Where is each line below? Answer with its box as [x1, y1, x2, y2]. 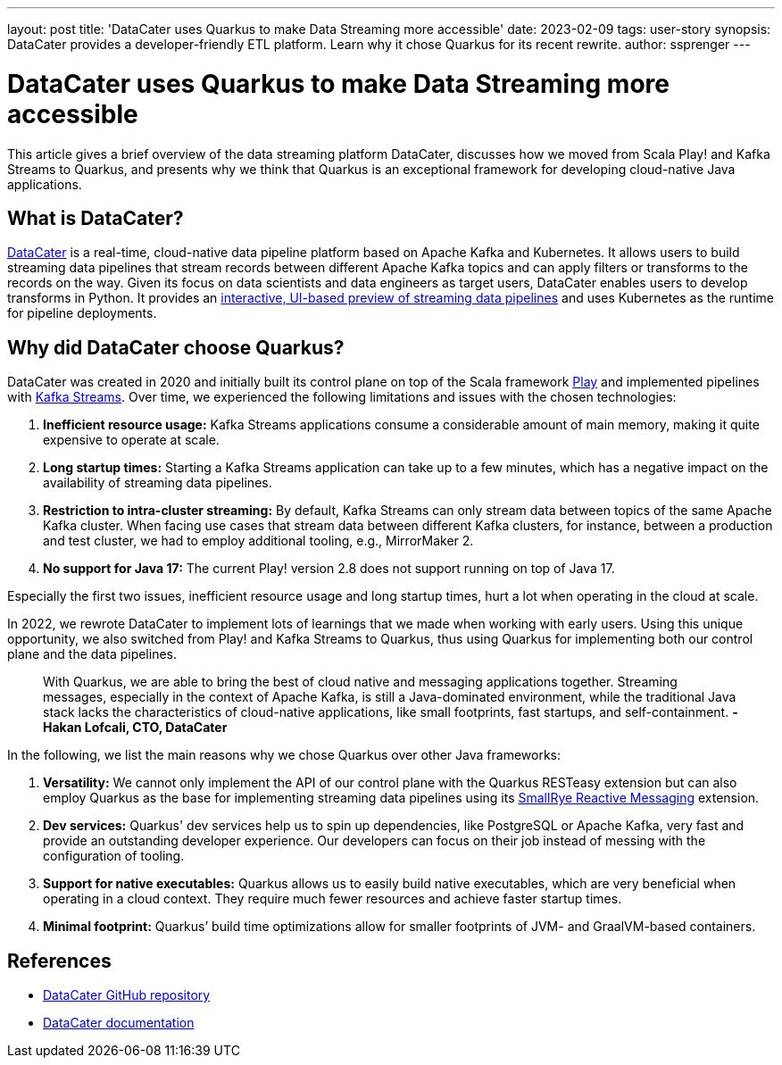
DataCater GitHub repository [43, 987, 211, 1003]
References [7, 949, 112, 972]
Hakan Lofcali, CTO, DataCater [43, 720, 228, 736]
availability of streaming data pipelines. [43, 475, 272, 491]
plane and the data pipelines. [7, 646, 178, 662]
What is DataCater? [7, 206, 184, 229]
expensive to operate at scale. [43, 432, 220, 448]
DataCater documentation [43, 1015, 195, 1031]
